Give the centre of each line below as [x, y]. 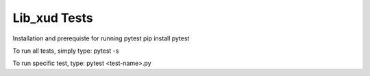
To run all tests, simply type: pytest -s [66, 51]
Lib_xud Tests [53, 18]
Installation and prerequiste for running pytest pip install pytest [101, 38]
